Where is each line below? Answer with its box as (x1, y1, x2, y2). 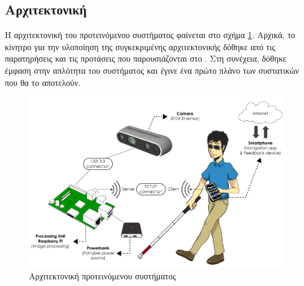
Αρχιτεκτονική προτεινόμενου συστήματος (29, 270, 176, 282)
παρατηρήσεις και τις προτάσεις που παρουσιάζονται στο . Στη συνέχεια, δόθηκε (5, 52, 287, 65)
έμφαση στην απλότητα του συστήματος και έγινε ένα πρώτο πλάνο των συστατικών (5, 63, 299, 76)
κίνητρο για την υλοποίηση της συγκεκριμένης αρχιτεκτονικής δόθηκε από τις (5, 40, 276, 53)
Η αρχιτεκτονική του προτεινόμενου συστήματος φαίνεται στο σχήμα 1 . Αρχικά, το (5, 28, 296, 41)
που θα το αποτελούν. (5, 76, 81, 88)
